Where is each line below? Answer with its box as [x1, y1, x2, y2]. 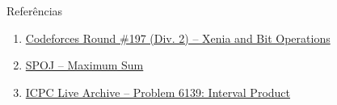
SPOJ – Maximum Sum [25, 57, 144, 73]
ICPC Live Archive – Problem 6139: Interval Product [25, 83, 291, 100]
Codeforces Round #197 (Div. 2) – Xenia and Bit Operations [25, 29, 331, 46]
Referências [6, 2, 63, 19]
